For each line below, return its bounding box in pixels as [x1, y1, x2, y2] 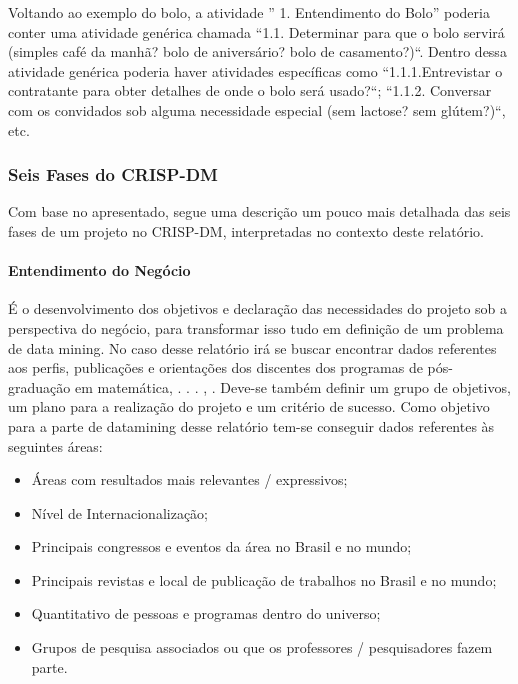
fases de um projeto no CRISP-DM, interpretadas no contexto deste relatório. [8, 220, 484, 241]
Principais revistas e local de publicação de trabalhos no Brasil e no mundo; [31, 569, 497, 590]
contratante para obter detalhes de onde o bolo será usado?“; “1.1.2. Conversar [8, 80, 492, 101]
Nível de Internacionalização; [31, 502, 209, 523]
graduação [8, 376, 71, 397]
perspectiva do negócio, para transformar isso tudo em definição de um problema [8, 317, 504, 338]
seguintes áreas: [8, 435, 103, 456]
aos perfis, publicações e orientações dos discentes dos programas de [8, 357, 423, 378]
